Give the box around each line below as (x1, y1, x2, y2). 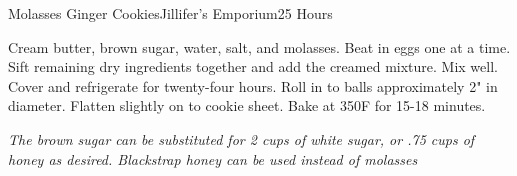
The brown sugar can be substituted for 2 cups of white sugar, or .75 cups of (8, 128, 475, 149)
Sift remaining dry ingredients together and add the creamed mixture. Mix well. (8, 56, 498, 77)
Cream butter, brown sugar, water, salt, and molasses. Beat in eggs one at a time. (8, 36, 511, 57)
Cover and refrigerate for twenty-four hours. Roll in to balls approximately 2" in (8, 75, 498, 96)
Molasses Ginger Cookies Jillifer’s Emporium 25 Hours (8, 3, 333, 23)
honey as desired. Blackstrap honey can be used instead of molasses (8, 148, 418, 169)
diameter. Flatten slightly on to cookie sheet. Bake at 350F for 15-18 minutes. (8, 95, 486, 116)
